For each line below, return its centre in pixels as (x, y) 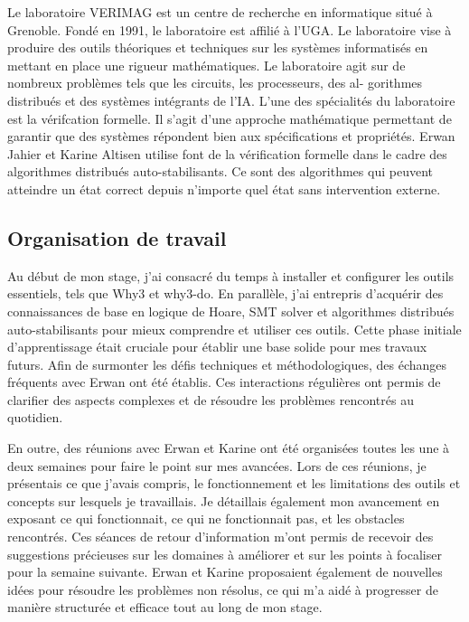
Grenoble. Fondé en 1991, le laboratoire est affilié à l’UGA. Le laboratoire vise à (230, 29)
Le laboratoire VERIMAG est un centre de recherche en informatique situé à (220, 12)
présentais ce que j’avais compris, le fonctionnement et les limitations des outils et (234, 483)
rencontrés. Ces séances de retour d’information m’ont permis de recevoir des (220, 537)
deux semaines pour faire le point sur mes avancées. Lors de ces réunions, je (217, 465)
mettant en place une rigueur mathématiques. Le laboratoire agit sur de (206, 65)
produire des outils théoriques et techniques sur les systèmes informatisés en (218, 47)
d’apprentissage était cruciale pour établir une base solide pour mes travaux (217, 347)
